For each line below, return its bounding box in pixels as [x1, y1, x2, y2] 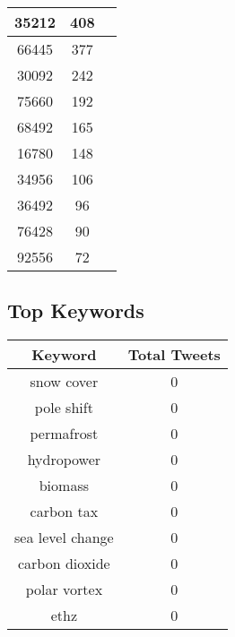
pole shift [34, 397, 93, 418]
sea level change [14, 527, 114, 548]
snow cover [30, 371, 99, 392]
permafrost [30, 423, 99, 444]
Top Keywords [7, 297, 144, 324]
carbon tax [30, 501, 99, 522]
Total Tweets [127, 344, 221, 366]
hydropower [27, 449, 101, 470]
